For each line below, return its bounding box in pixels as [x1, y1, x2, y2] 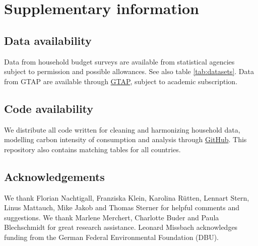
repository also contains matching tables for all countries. [4, 144, 181, 154]
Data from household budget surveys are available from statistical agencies [4, 56, 235, 67]
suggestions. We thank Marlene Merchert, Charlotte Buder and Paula [4, 212, 219, 222]
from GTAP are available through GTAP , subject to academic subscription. [4, 76, 238, 86]
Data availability [4, 32, 92, 48]
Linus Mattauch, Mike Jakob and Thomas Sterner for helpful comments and [4, 202, 240, 213]
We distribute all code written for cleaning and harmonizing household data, [4, 124, 240, 135]
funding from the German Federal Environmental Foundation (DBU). [4, 231, 219, 242]
